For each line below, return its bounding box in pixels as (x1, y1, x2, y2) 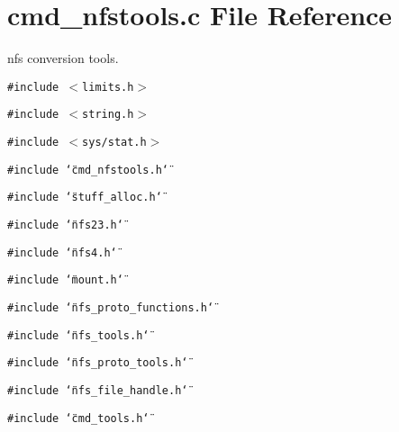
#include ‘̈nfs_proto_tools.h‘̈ (7, 356, 188, 370)
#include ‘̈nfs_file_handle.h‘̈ (7, 383, 188, 397)
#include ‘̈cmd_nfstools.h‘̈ (7, 163, 168, 176)
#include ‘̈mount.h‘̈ (7, 274, 123, 287)
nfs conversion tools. (7, 49, 119, 67)
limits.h (82, 80, 134, 94)
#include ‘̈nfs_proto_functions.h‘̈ (7, 301, 214, 314)
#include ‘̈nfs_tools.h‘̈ (7, 328, 150, 342)
